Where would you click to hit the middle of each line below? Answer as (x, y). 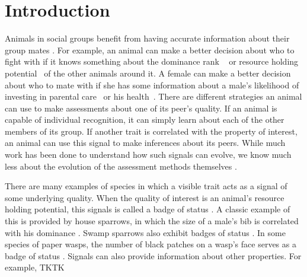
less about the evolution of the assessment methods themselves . (121, 166)
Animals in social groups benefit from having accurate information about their (147, 38)
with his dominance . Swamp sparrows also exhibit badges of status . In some (145, 232)
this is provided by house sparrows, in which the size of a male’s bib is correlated (152, 221)
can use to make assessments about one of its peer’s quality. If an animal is (141, 108)
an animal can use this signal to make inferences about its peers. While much (145, 143)
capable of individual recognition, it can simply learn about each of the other (145, 120)
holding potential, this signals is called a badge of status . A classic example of (148, 209)
